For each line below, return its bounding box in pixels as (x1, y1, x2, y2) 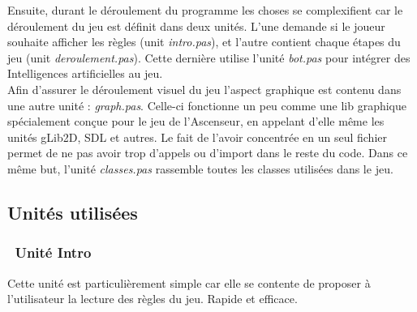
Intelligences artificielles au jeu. (7, 65, 163, 82)
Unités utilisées (7, 199, 138, 224)
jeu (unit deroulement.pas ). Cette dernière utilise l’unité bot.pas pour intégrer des (7, 49, 411, 66)
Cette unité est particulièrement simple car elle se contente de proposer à (7, 274, 371, 291)
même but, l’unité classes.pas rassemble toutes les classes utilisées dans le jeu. (7, 160, 393, 177)
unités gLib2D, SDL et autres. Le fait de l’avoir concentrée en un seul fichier (7, 128, 388, 145)
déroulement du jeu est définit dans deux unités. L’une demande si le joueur (7, 17, 385, 34)
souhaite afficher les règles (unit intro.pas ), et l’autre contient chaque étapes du (7, 33, 401, 50)
